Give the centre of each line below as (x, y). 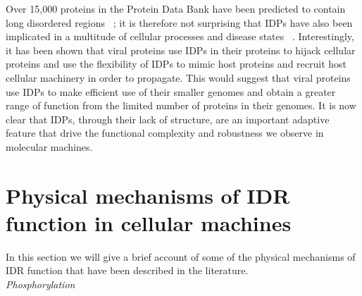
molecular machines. (49, 146)
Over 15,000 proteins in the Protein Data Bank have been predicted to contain (176, 8)
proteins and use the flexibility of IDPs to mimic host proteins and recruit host (176, 64)
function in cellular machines (149, 222)
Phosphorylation (40, 284)
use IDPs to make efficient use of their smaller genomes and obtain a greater (171, 91)
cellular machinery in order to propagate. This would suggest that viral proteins (178, 77)
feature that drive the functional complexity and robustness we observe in (165, 133)
